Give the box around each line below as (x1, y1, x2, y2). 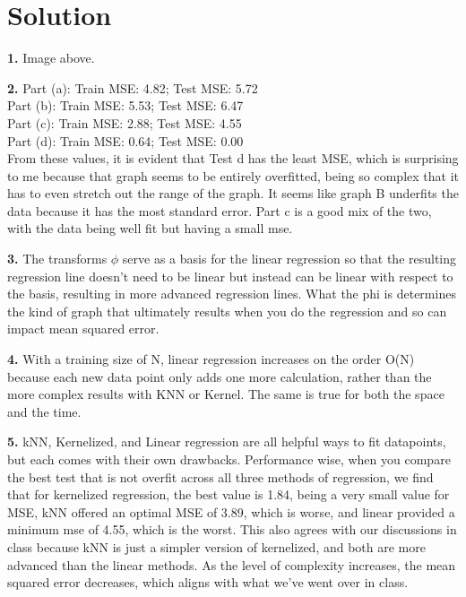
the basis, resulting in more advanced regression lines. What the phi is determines (7, 284, 456, 303)
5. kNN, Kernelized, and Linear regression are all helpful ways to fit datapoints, (7, 432, 446, 451)
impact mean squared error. (7, 319, 160, 338)
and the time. (7, 402, 82, 420)
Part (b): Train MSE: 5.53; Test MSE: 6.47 (7, 96, 244, 115)
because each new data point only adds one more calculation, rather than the (7, 367, 432, 385)
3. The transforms (7, 249, 108, 268)
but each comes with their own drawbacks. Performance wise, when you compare (7, 450, 451, 468)
